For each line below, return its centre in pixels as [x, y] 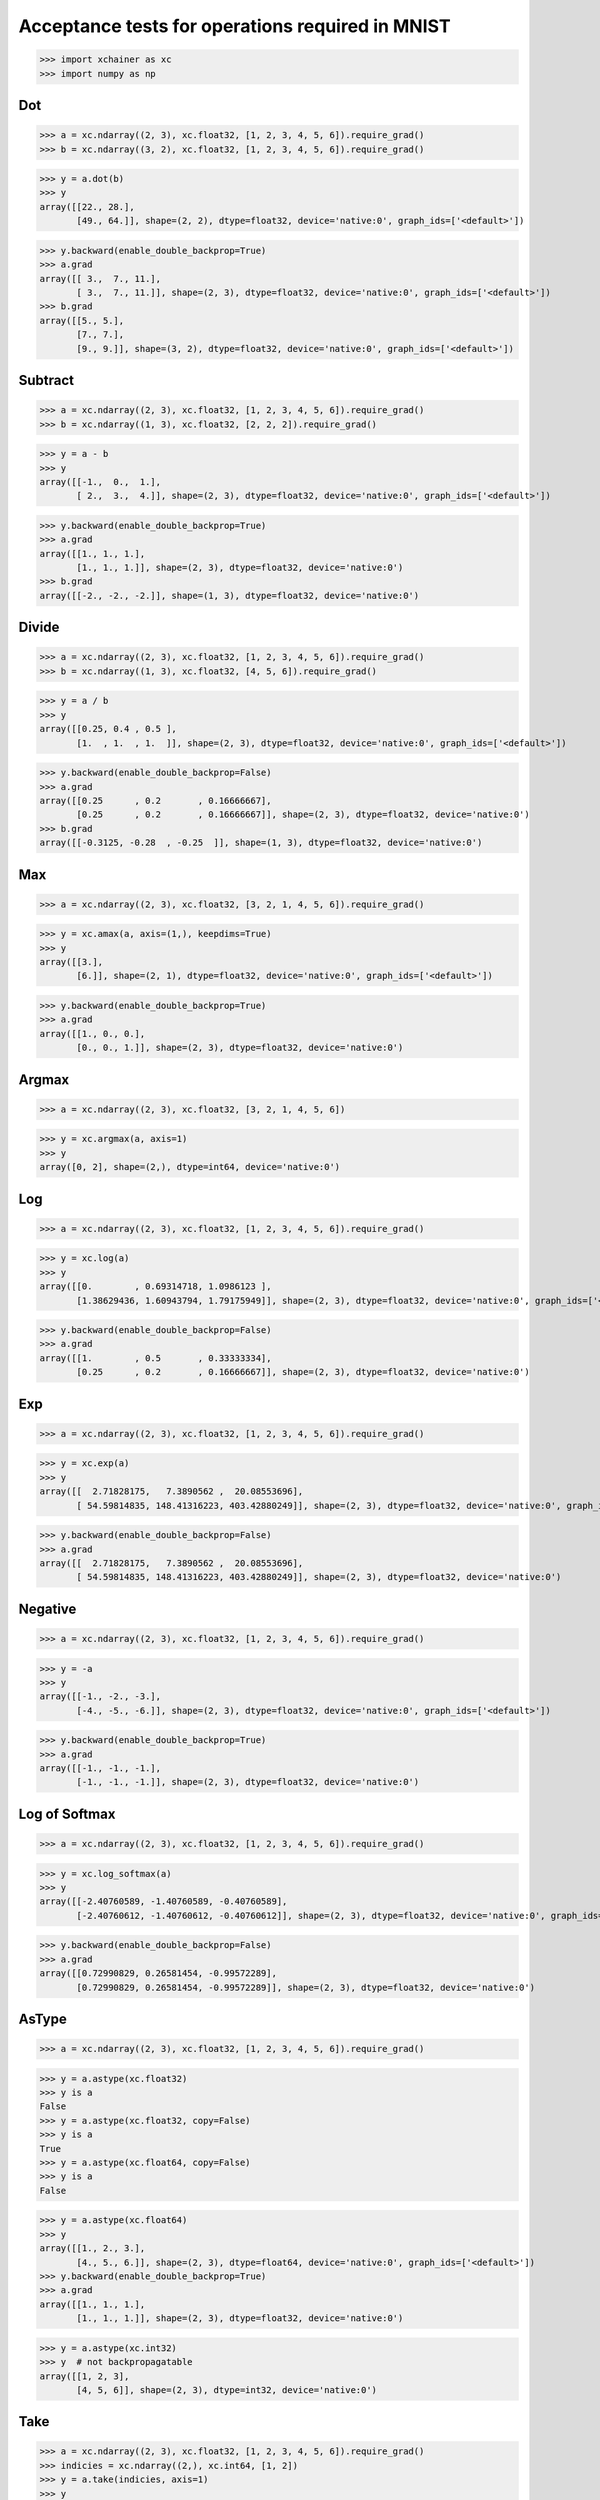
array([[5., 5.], [82, 320]
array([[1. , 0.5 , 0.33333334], [155, 1358]
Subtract [46, 380]
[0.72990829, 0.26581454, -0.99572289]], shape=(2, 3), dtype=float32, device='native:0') [305, 1987]
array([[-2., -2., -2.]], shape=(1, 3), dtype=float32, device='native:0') [229, 595]
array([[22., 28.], [87, 206]
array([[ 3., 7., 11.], [100, 278]
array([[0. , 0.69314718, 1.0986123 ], [155, 1286]
